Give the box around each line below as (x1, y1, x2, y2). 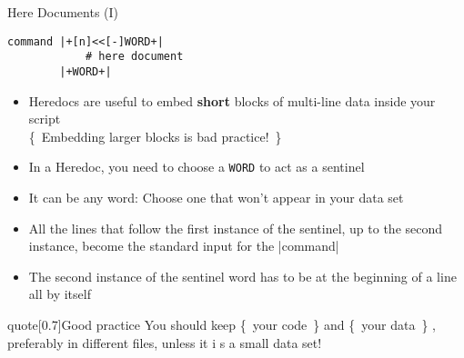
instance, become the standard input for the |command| (28, 236, 339, 255)
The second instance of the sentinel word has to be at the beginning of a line (28, 266, 457, 285)
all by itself (28, 284, 91, 303)
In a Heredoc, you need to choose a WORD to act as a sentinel (28, 157, 365, 176)
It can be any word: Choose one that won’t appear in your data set (28, 188, 404, 206)
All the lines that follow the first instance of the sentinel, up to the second (28, 218, 443, 237)
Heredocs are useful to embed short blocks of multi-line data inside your (28, 91, 436, 110)
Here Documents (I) (7, 3, 119, 21)
